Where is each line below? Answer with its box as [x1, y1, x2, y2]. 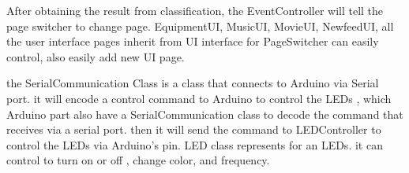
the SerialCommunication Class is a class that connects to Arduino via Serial [6, 75, 379, 91]
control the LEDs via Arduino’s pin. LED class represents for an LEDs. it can [6, 136, 383, 153]
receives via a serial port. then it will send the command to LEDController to [6, 121, 381, 138]
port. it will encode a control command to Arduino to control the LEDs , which [6, 90, 392, 106]
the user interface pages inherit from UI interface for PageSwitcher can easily [6, 33, 379, 50]
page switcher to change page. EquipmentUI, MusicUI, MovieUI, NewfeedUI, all [6, 17, 394, 34]
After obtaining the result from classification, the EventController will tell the [6, 2, 384, 18]
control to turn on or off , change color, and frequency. [6, 152, 270, 168]
